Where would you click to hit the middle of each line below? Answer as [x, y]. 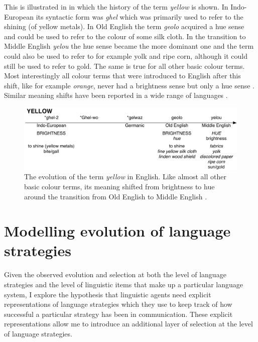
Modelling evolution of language [117, 231]
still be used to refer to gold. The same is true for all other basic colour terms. [124, 66]
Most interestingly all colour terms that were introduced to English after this [122, 76]
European [19, 16]
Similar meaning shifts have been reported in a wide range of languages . [116, 95]
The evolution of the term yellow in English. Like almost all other [125, 177]
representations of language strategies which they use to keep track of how [118, 304]
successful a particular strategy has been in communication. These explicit [118, 314]
